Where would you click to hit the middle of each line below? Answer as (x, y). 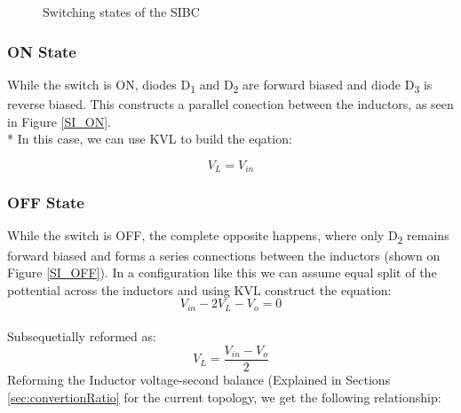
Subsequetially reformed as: (82, 336)
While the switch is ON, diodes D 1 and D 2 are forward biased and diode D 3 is (220, 85)
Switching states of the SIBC (121, 12)
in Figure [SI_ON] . (59, 121)
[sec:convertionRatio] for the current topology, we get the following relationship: (224, 397)
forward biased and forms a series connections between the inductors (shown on (224, 255)
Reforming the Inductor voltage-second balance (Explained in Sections (199, 379)
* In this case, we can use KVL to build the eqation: (150, 139)
